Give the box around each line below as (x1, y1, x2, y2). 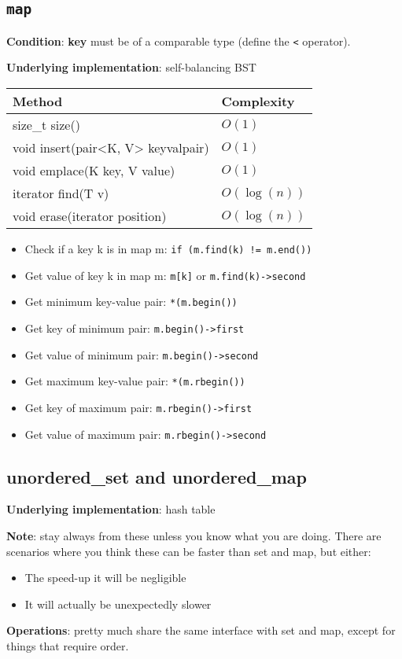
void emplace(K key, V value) (13, 161, 175, 180)
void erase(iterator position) (13, 207, 167, 226)
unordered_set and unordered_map (6, 464, 308, 488)
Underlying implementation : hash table (6, 501, 216, 517)
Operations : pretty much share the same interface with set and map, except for (6, 622, 396, 639)
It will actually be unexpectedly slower (24, 595, 212, 612)
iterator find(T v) (13, 184, 109, 203)
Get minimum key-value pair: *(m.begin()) (24, 293, 238, 310)
